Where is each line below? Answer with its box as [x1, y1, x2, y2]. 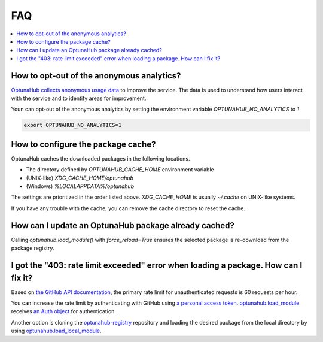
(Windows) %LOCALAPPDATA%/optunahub [26, 183, 135, 190]
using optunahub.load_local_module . [11, 327, 102, 335]
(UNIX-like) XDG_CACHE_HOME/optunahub [26, 174, 134, 181]
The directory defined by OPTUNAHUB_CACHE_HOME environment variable [26, 166, 215, 173]
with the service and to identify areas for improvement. [11, 95, 147, 102]
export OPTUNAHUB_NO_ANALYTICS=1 [23, 122, 122, 129]
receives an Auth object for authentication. [11, 308, 117, 315]
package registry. [11, 244, 54, 252]
